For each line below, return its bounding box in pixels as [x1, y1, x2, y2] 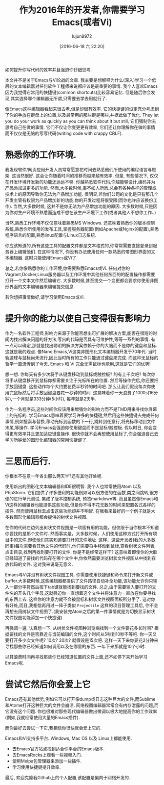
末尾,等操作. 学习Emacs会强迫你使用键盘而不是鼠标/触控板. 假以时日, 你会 [5, 425, 153, 430]
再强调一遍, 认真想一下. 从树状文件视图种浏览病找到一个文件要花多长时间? [5, 625, 154, 631]
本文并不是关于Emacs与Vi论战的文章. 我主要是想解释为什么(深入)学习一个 [5, 77, 152, 83]
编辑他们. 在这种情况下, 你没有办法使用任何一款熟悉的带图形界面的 [18, 249, 151, 254]
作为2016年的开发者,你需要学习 [19, 4, 145, 16]
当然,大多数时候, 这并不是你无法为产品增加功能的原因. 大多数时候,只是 [13, 203, 154, 209]
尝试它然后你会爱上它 [5, 679, 91, 690]
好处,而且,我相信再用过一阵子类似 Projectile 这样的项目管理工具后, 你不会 [9, 602, 159, 608]
